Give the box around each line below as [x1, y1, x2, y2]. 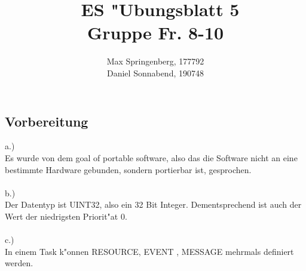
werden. [5, 257, 33, 269]
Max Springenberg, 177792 [106, 55, 204, 67]
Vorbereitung [5, 112, 88, 130]
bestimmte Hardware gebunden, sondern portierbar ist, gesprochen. [5, 163, 252, 175]
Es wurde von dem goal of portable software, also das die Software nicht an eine [5, 151, 298, 164]
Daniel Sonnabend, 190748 [106, 66, 204, 79]
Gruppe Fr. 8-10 [87, 20, 224, 45]
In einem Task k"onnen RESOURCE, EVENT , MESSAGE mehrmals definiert [5, 245, 294, 257]
